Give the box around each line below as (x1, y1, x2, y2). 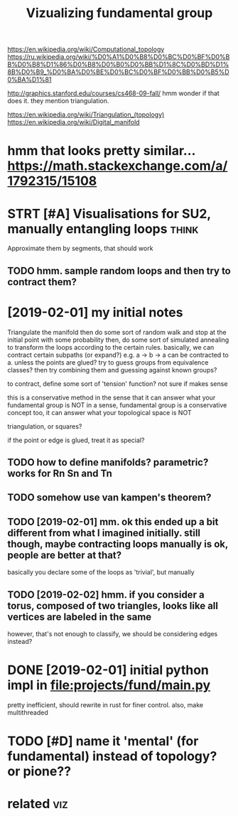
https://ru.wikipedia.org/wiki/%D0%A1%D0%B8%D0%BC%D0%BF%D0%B (7, 53, 230, 61)
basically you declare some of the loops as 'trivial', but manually (7, 568, 195, 576)
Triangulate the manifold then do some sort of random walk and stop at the (7, 328, 227, 336)
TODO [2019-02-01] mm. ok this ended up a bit (7, 515, 219, 527)
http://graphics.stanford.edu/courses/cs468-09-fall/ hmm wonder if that (7, 89, 220, 97)
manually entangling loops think (7, 220, 199, 237)
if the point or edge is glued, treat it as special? (7, 436, 145, 444)
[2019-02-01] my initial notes (7, 304, 183, 321)
